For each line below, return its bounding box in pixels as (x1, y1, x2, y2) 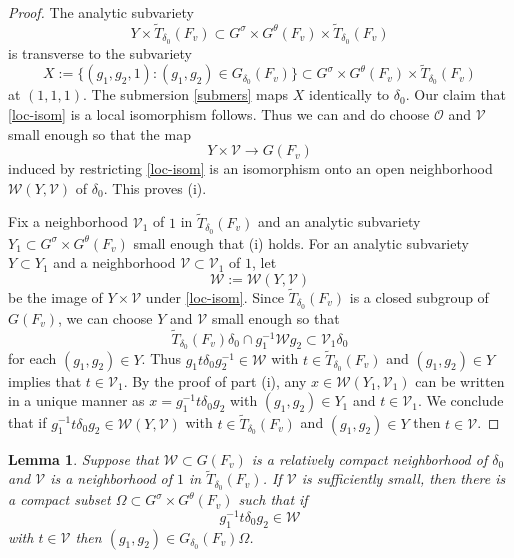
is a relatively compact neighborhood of (251, 448, 488, 469)
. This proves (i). (103, 177, 207, 198)
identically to (308, 84, 390, 105)
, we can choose (58, 307, 153, 328)
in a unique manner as (8, 390, 145, 411)
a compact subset (8, 489, 111, 510)
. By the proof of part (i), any (123, 370, 307, 391)
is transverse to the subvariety (8, 42, 192, 63)
